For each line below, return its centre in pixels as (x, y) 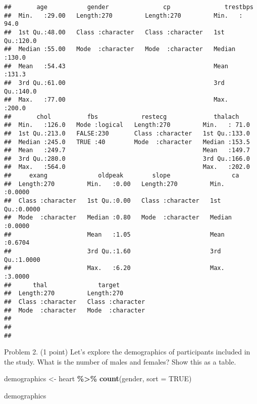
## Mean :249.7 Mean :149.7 (127, 150)
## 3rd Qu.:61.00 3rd (114, 83)
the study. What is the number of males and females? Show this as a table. (120, 361)
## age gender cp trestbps (129, 7)
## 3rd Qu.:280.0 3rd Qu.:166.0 (127, 159)
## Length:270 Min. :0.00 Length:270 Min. (114, 184)
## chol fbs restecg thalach (122, 117)
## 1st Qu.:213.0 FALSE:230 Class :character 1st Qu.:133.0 (127, 133)
